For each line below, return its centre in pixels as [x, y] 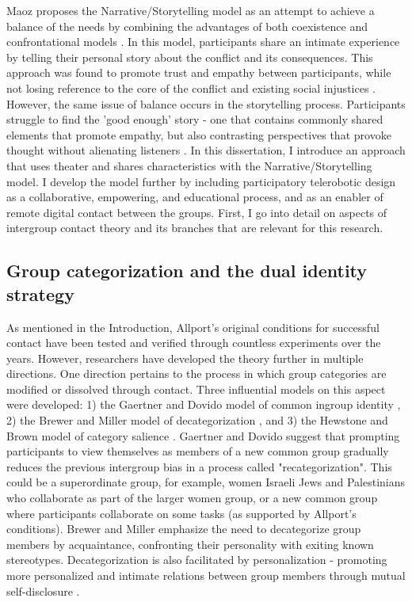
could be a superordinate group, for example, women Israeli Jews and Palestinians [206, 482]
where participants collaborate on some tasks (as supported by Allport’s [181, 513]
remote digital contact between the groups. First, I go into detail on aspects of [197, 212]
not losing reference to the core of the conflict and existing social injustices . [191, 88]
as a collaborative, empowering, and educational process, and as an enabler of [195, 197]
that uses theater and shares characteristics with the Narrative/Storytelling [189, 165]
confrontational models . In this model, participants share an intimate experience [203, 42]
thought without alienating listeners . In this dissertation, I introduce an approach [206, 150]
